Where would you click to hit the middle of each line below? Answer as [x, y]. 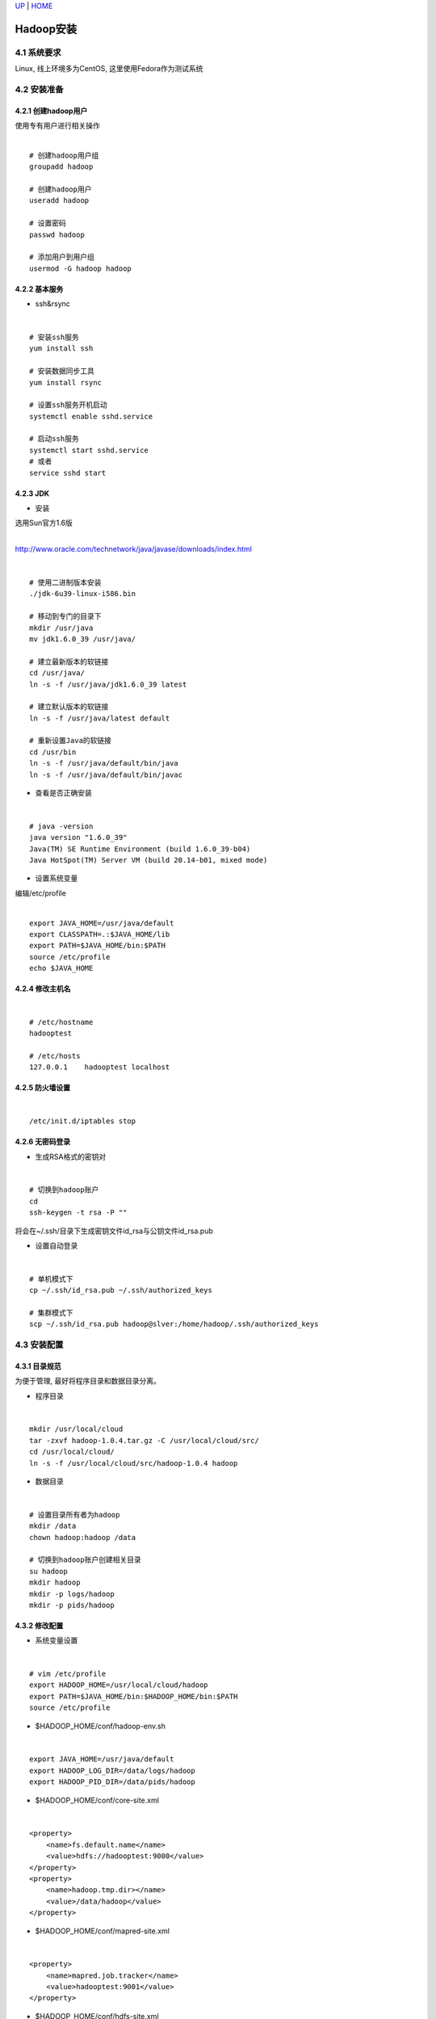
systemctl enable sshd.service [91, 416]
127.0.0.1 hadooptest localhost [100, 1067]
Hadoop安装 [46, 29]
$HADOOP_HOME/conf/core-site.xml [97, 1800]
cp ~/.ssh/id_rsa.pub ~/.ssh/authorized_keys [121, 1291]
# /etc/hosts [55, 1056]
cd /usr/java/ [57, 673]
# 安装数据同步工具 [62, 371]
